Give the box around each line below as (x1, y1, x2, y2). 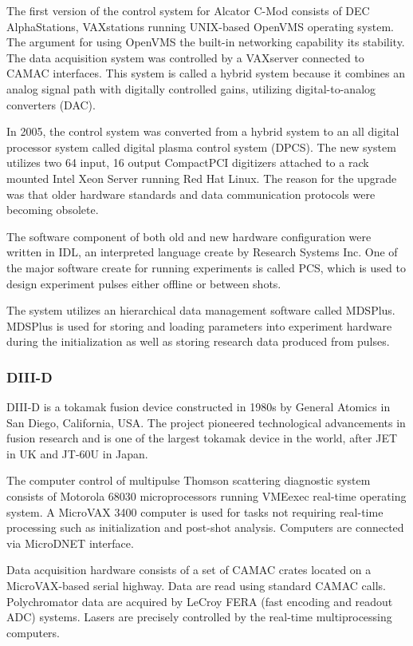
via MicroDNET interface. (6, 534, 134, 551)
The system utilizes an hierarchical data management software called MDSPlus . (6, 302, 395, 319)
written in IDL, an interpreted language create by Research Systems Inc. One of (6, 244, 398, 260)
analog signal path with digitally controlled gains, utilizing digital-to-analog (6, 80, 376, 97)
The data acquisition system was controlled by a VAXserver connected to (6, 49, 364, 65)
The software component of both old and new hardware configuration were (6, 228, 372, 244)
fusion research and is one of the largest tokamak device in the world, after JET (6, 430, 398, 446)
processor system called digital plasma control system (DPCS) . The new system (6, 138, 396, 155)
